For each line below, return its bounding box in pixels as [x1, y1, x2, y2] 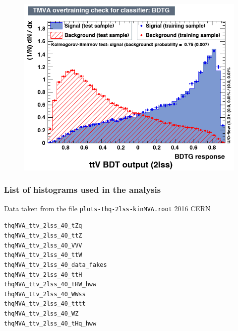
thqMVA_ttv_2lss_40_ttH [4, 271, 82, 278]
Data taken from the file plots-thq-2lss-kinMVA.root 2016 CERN [4, 203, 211, 213]
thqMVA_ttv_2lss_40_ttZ [4, 232, 82, 239]
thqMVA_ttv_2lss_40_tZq [4, 222, 82, 230]
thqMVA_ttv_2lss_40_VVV [4, 242, 82, 249]
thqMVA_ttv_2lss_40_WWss [4, 290, 86, 298]
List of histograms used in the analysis [4, 183, 161, 196]
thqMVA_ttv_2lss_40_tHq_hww [4, 320, 97, 327]
